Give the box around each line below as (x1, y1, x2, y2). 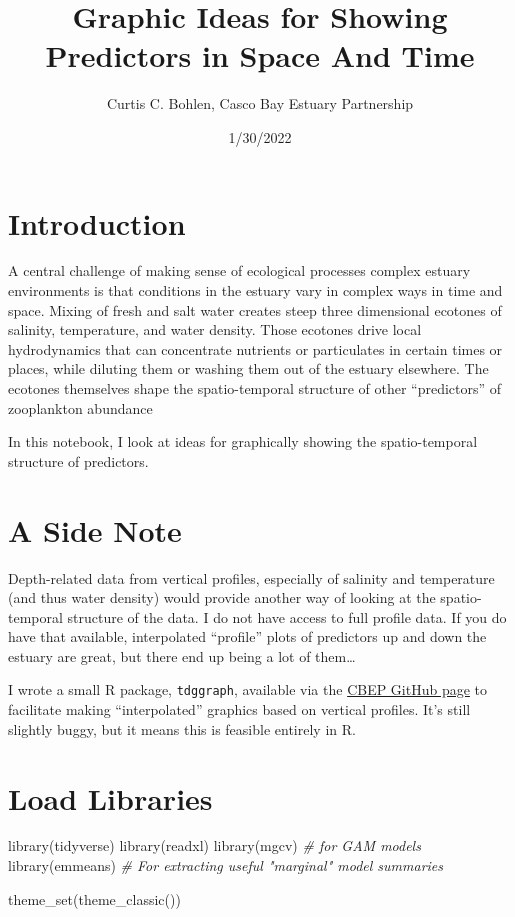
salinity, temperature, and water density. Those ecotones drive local (8, 319, 422, 340)
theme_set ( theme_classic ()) (8, 888, 181, 909)
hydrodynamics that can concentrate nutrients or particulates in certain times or (8, 338, 503, 359)
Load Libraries (8, 777, 213, 818)
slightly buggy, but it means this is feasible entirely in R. (8, 718, 356, 739)
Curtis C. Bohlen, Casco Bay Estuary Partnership (106, 93, 414, 114)
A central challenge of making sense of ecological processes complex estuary (8, 260, 471, 281)
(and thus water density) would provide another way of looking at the (8, 587, 436, 608)
